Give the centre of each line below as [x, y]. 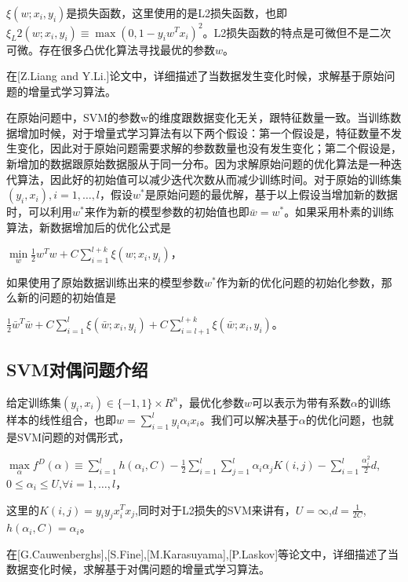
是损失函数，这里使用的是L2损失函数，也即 [177, 13]
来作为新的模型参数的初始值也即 [167, 212]
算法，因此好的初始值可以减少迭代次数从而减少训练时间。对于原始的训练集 [209, 179]
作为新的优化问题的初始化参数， [299, 282]
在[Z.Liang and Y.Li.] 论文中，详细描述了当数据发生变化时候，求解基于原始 [195, 76]
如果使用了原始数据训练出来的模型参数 [105, 282]
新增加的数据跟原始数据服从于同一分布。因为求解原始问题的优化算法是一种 [199, 164]
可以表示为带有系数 [302, 402]
